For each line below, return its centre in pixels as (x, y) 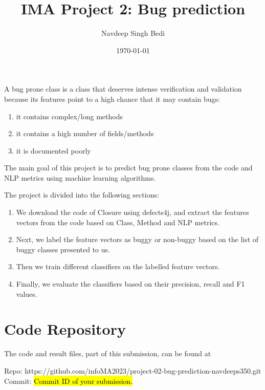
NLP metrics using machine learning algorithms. (80, 177)
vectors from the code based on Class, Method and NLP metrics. (118, 222)
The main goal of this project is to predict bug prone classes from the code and (128, 168)
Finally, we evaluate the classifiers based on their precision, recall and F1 (130, 284)
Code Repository (65, 329)
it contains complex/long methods (70, 116)
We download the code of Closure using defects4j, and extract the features (132, 212)
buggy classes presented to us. (63, 249)
